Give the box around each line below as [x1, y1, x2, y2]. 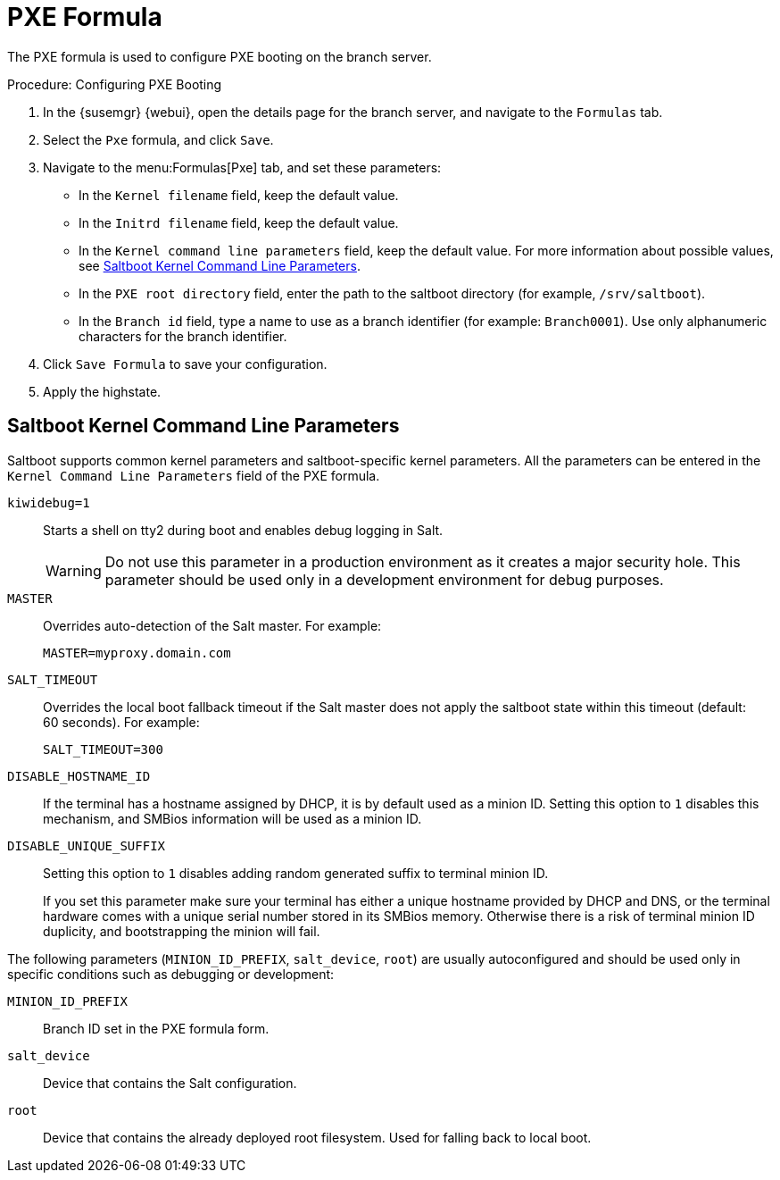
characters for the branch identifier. [79, 328, 287, 344]
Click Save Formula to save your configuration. [43, 356, 328, 372]
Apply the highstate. [43, 383, 162, 399]
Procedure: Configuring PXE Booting [7, 76, 222, 92]
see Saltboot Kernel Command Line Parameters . [79, 257, 361, 273]
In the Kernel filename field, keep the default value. [79, 187, 399, 203]
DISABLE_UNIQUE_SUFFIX [7, 838, 166, 853]
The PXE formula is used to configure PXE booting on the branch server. [7, 48, 432, 64]
